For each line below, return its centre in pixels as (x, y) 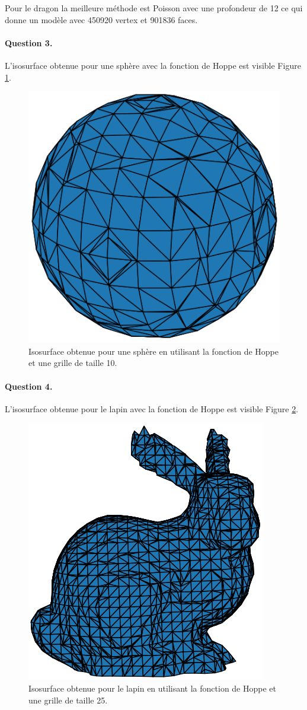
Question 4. (29, 386)
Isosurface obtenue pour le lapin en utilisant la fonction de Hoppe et (152, 688)
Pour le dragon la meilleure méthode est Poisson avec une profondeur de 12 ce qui (154, 8)
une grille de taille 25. (68, 700)
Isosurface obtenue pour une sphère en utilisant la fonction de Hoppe (154, 351)
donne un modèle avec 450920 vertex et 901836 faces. (101, 19)
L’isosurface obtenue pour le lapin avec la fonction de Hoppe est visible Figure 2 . (152, 408)
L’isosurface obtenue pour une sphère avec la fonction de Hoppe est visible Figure (153, 65)
